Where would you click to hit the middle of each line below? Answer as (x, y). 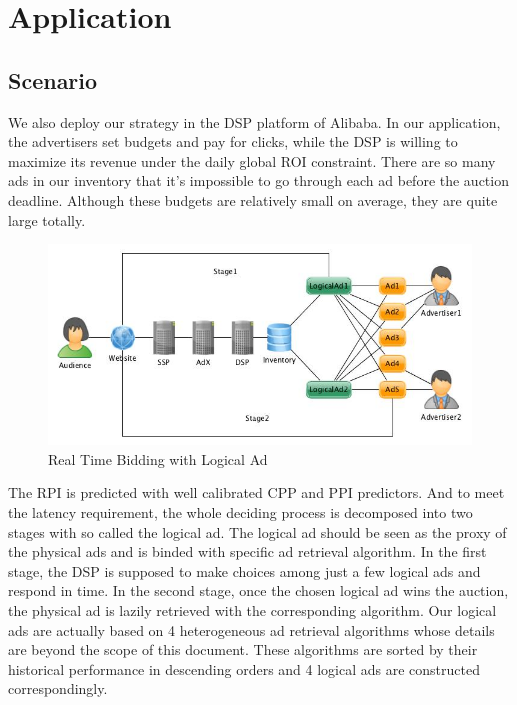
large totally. (47, 219)
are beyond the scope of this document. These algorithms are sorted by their (243, 649)
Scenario (53, 79)
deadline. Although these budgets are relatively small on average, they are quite (253, 199)
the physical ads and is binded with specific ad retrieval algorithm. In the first (247, 551)
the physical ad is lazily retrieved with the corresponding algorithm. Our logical (252, 610)
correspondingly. (58, 688)
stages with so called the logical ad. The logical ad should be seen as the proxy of (257, 531)
